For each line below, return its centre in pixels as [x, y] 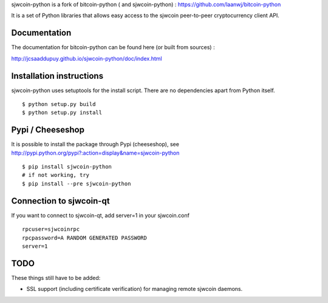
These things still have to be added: [56, 278]
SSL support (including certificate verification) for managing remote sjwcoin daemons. [135, 289]
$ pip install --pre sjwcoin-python [77, 184]
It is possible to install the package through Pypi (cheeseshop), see [95, 144]
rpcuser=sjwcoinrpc [51, 229]
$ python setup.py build [59, 104]
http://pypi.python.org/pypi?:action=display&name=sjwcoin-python [95, 153]
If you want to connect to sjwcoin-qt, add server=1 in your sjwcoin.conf [100, 215]
